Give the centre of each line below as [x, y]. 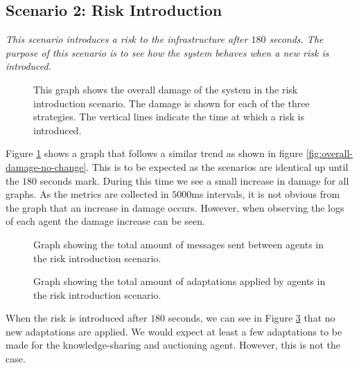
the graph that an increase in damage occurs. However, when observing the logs [175, 207]
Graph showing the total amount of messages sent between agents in [178, 244]
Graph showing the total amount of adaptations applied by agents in [179, 281]
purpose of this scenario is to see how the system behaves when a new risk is [167, 52]
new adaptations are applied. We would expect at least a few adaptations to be [174, 331]
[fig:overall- [330, 153]
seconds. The [296, 39]
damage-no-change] [46, 166]
